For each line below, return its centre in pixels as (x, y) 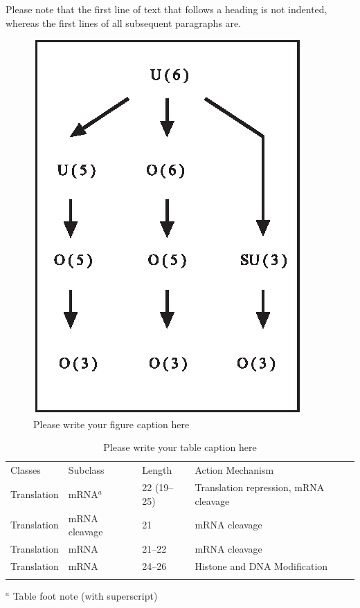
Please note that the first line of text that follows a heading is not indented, (166, 9)
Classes (26, 470)
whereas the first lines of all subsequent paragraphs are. (124, 22)
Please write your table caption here (180, 447)
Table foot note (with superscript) (85, 596)
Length (157, 470)
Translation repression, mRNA (260, 487)
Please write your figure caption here (111, 424)
